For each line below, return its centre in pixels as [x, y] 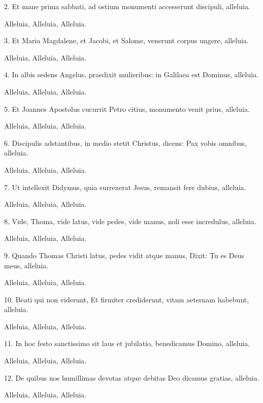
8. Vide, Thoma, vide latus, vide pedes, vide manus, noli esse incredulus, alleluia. [130, 221]
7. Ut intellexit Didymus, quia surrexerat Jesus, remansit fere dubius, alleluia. [125, 187]
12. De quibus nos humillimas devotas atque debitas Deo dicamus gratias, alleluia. [132, 377]
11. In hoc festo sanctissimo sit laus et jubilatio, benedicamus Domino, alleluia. [127, 343]
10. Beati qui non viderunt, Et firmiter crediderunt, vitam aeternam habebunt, [127, 299]
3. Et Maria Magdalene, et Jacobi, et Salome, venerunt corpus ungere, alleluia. [126, 40]
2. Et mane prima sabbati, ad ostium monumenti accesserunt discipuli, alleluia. [127, 6]
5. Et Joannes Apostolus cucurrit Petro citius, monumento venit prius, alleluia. [127, 108]
